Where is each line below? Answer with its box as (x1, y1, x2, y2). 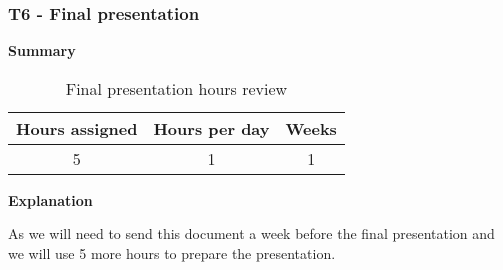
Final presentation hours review (65, 76, 288, 100)
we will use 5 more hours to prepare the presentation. (8, 243, 336, 263)
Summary (8, 40, 76, 61)
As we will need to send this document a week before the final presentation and (8, 223, 495, 244)
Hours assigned (16, 116, 138, 140)
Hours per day (153, 116, 270, 140)
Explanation (8, 189, 93, 210)
